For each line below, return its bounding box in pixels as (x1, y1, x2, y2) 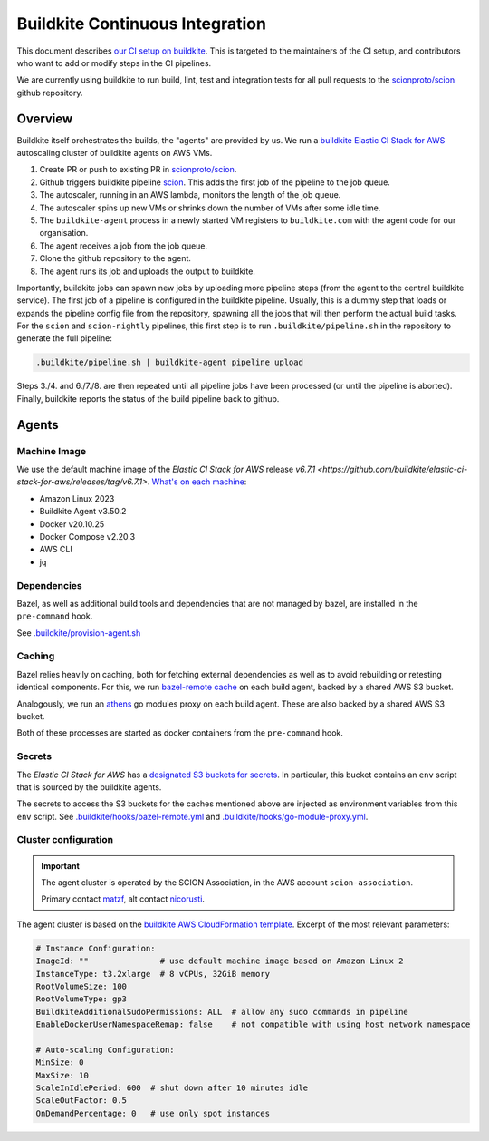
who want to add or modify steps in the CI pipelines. (16, 57, 212, 68)
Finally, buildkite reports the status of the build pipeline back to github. (16, 393, 280, 404)
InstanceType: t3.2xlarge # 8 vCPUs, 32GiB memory (35, 969, 271, 979)
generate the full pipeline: (16, 333, 112, 344)
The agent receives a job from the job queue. (39, 240, 208, 251)
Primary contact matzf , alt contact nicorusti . (41, 893, 206, 904)
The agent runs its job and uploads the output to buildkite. (39, 266, 255, 277)
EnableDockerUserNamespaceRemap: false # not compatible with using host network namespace (35, 1019, 471, 1029)
